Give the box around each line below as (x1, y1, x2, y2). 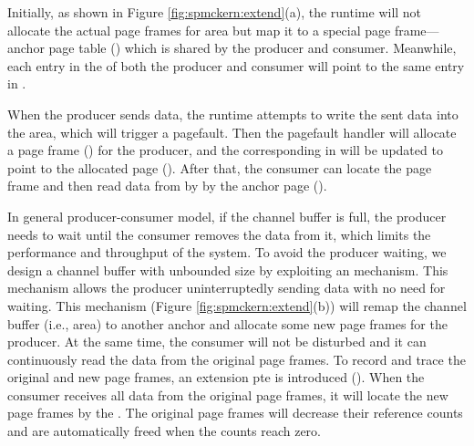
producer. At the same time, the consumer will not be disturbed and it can (7, 332, 427, 351)
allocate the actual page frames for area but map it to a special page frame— (7, 20, 439, 39)
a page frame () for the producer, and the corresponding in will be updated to (7, 140, 443, 160)
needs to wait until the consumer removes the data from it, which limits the (7, 224, 431, 244)
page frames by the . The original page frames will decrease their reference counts (7, 403, 463, 422)
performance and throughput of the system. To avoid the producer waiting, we (7, 243, 447, 262)
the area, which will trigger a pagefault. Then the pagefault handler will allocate (7, 122, 457, 141)
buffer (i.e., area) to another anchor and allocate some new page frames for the (7, 314, 448, 333)
